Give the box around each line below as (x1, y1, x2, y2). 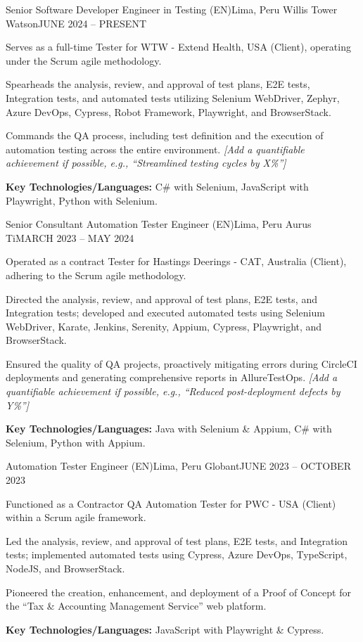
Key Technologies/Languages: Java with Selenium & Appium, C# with (6, 421, 332, 436)
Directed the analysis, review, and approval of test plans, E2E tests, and (6, 291, 317, 306)
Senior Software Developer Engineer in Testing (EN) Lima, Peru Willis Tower (6, 2, 338, 16)
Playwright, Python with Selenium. (6, 193, 158, 207)
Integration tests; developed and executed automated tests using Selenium (6, 305, 325, 320)
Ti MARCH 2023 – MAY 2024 (6, 230, 134, 245)
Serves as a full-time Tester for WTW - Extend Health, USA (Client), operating (6, 39, 351, 54)
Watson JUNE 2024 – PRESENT (6, 15, 146, 30)
